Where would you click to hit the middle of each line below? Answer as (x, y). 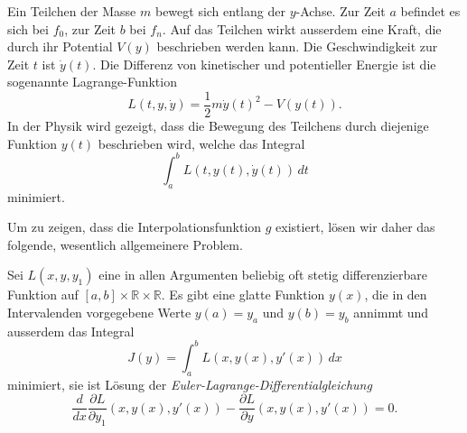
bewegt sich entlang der (220, 11)
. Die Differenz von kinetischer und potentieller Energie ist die (264, 64)
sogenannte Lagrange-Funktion (92, 82)
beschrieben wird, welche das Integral (201, 143)
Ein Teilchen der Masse (72, 11)
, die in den (396, 295)
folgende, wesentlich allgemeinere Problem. (125, 244)
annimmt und (391, 312)
